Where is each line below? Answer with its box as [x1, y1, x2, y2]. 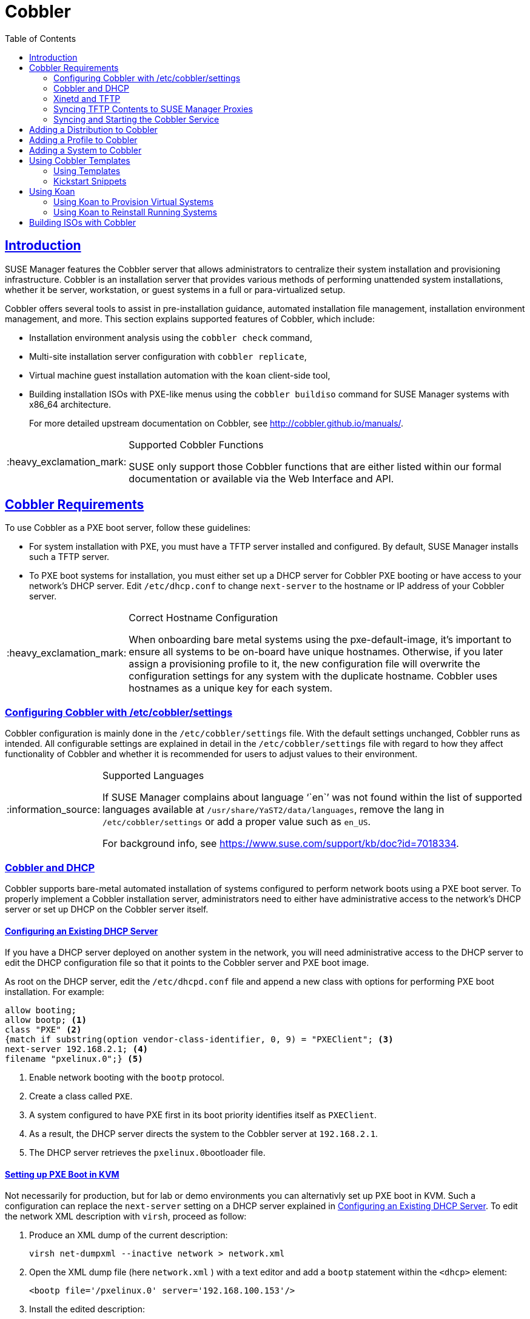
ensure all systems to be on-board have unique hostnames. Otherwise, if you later [129, 646, 503, 658]
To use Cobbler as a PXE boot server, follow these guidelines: [5, 522, 251, 533]
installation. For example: [5, 987, 104, 997]
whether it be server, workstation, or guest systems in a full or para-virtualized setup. [5, 284, 346, 295]
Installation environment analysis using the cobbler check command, [29, 332, 312, 343]
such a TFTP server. [29, 552, 110, 562]
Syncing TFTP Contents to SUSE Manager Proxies [53, 103, 253, 114]
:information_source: [7, 803, 101, 816]
